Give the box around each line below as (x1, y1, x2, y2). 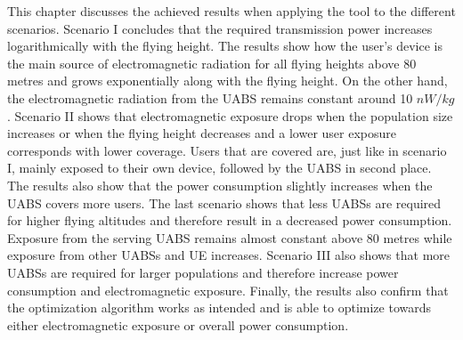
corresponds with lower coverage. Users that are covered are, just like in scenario (7, 141, 447, 159)
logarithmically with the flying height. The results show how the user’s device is (7, 36, 443, 55)
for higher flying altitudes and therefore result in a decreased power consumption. (7, 211, 452, 230)
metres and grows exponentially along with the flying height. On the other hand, (7, 71, 448, 90)
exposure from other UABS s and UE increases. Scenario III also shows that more (7, 246, 451, 264)
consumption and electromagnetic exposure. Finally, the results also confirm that (7, 280, 449, 299)
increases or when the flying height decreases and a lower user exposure (7, 124, 396, 142)
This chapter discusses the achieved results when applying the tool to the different (7, 2, 456, 20)
